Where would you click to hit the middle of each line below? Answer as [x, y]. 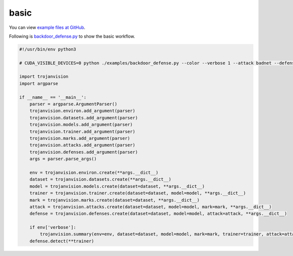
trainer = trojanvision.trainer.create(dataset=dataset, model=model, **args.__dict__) [138, 193]
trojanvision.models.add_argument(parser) [81, 125]
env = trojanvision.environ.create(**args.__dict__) [94, 172]
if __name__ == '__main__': [53, 97]
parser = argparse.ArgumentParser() [73, 104]
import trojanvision [44, 77]
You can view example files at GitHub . [47, 27]
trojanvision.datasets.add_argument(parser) [84, 118]
